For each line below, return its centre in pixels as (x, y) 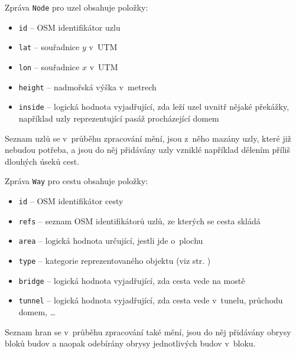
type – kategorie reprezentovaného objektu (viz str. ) (115, 260)
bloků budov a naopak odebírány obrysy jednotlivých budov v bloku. (130, 343)
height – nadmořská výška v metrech (87, 86)
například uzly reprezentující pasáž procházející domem (119, 118)
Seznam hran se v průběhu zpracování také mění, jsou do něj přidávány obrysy (148, 331)
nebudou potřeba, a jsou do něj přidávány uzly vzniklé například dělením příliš (148, 150)
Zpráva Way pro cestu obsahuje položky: (77, 181)
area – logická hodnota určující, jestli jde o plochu (111, 241)
